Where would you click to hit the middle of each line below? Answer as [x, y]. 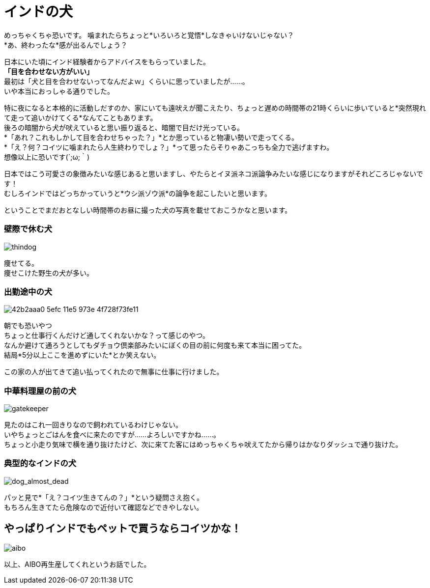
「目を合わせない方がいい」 [49, 71]
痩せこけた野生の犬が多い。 [49, 273]
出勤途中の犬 [28, 292]
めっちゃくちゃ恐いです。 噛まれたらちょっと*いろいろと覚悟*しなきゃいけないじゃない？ [149, 35]
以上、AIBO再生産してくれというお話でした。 [77, 564]
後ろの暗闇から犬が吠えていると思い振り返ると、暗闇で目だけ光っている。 [124, 127]
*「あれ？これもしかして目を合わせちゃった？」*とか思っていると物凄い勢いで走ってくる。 [151, 137]
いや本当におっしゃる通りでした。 [59, 91]
